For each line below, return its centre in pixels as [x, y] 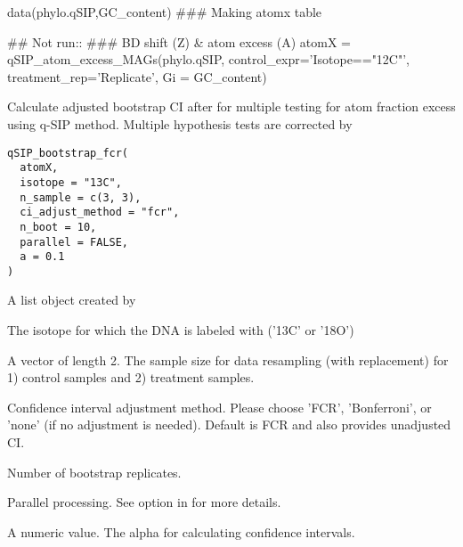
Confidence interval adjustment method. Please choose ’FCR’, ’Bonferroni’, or [219, 407]
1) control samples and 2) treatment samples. [131, 377]
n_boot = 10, [58, 227]
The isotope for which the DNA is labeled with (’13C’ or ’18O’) [181, 330]
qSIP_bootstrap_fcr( [68, 153]
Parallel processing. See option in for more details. [144, 502]
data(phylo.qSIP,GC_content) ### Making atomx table [165, 12]
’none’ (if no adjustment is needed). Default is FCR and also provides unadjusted [229, 425]
